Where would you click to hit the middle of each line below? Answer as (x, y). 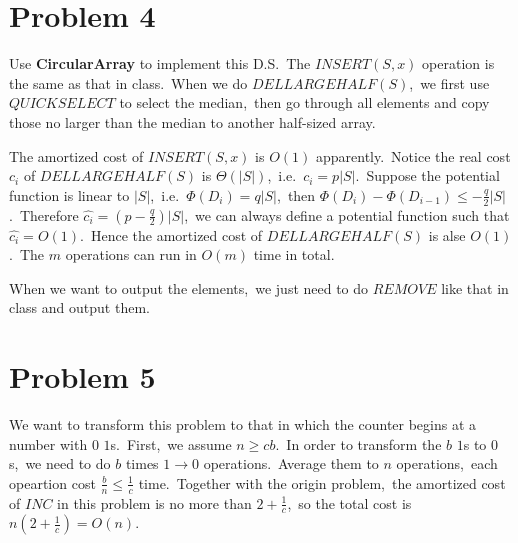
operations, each (447, 463)
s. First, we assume (171, 443)
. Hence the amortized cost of (171, 234)
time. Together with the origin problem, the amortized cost (322, 482)
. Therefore (44, 214)
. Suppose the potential (427, 175)
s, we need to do (60, 463)
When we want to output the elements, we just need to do (189, 287)
